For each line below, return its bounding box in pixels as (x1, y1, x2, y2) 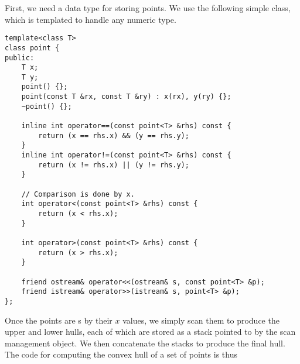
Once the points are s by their (5, 314, 112, 326)
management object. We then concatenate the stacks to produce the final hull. (5, 336, 285, 349)
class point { (5, 43, 60, 52)
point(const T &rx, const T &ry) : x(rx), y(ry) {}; (21, 92, 231, 101)
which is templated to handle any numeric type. (5, 13, 176, 25)
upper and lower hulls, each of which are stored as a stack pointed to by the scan (5, 325, 296, 338)
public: (5, 53, 35, 62)
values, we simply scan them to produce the (122, 314, 279, 326)
